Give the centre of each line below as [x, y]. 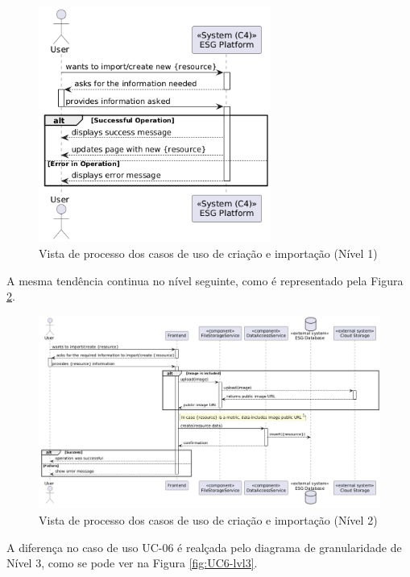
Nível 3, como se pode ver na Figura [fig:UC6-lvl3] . [132, 563]
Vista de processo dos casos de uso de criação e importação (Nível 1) [208, 253]
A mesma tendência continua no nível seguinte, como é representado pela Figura [205, 280]
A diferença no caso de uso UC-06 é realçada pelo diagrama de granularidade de [204, 547]
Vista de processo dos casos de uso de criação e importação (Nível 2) [208, 520]
